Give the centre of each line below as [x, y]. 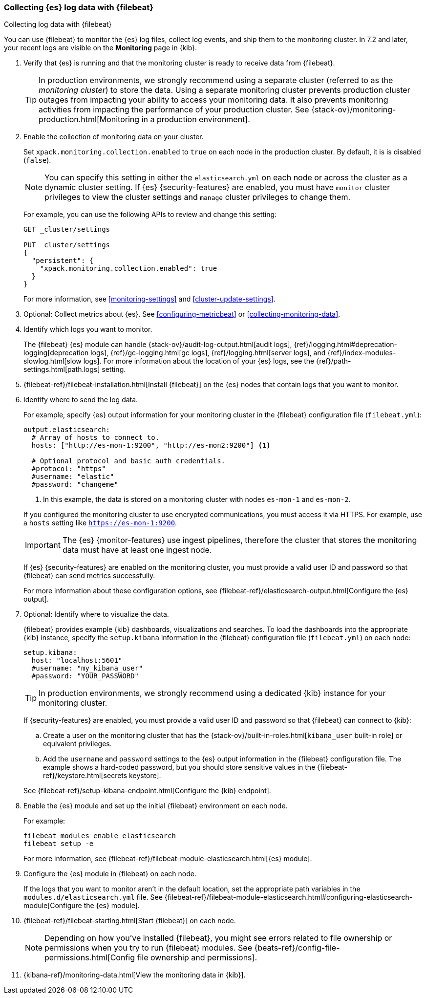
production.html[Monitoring [89, 119]
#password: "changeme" [75, 485]
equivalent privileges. [77, 744]
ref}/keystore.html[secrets [85, 776]
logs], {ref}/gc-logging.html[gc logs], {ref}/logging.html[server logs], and [208, 353]
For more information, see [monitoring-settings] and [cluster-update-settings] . [149, 299]
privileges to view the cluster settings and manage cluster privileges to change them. [198, 197]
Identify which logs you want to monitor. [88, 329]
